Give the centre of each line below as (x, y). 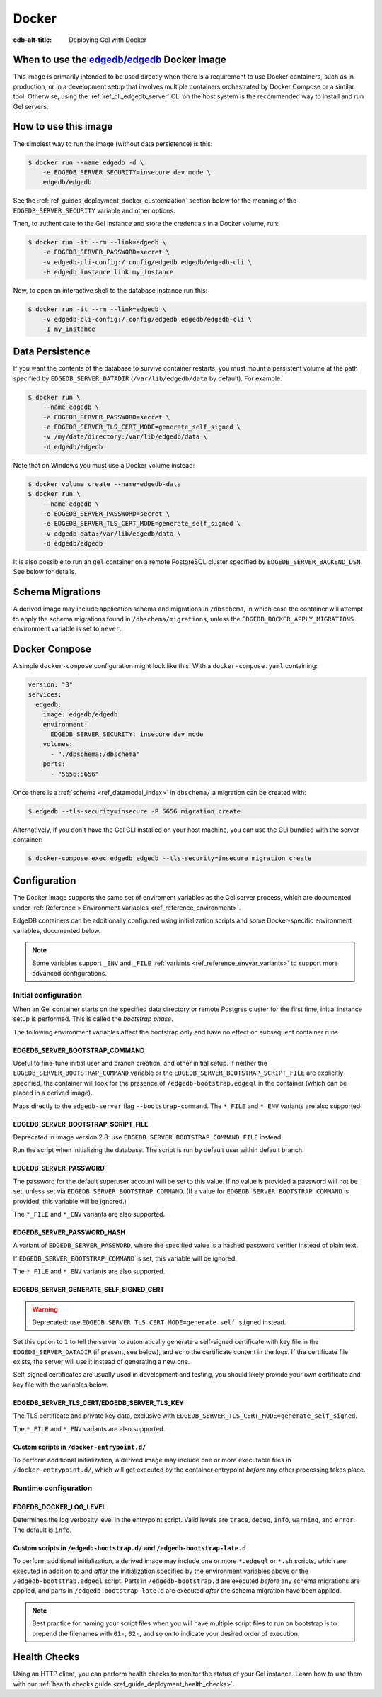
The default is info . (42, 1530)
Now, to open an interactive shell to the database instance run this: (110, 291)
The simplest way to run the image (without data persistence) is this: (113, 143)
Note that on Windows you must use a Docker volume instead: (104, 465)
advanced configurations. (70, 973)
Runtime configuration (53, 1488)
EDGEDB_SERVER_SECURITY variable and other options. (94, 210)
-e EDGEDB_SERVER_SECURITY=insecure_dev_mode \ (127, 172)
